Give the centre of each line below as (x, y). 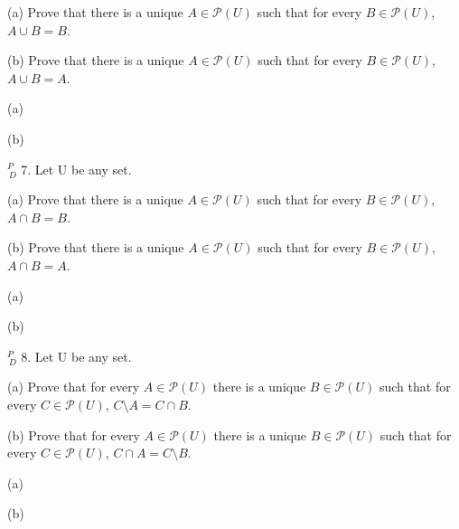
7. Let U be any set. (76, 169)
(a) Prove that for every (74, 387)
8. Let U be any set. (76, 356)
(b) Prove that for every (74, 435)
